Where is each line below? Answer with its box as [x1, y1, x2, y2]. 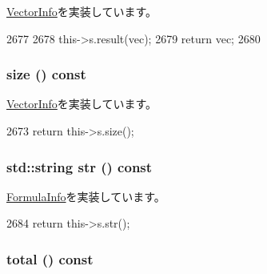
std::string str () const [6, 156, 153, 176]
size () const [6, 64, 86, 84]
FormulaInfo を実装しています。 [6, 187, 165, 204]
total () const [6, 248, 94, 268]
